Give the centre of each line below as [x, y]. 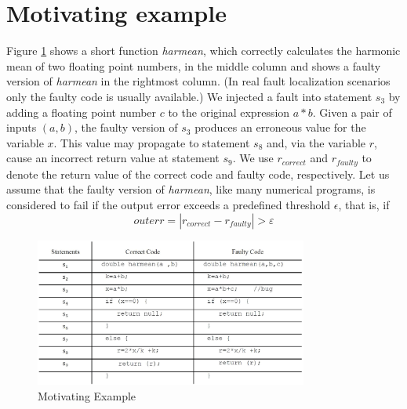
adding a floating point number [82, 112]
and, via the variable [316, 142]
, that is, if [364, 204]
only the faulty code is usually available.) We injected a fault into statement [189, 96]
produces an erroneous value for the [280, 127]
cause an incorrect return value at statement [113, 158]
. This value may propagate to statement [152, 142]
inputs [22, 127]
